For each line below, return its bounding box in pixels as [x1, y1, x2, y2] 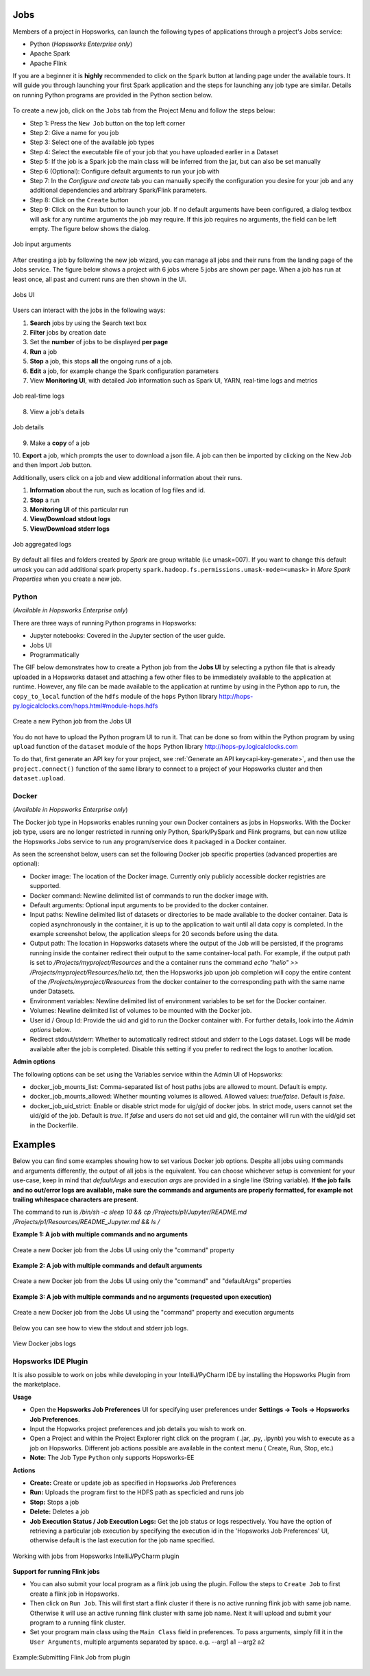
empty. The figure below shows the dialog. [29, 224, 151, 232]
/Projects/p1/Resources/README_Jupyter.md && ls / [12, 1217, 160, 1225]
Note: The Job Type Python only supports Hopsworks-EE [29, 1454, 195, 1462]
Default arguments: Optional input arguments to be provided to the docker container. [29, 900, 269, 909]
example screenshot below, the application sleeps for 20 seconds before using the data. [29, 930, 279, 938]
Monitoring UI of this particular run [29, 505, 129, 514]
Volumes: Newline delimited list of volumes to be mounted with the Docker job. [29, 1007, 252, 1015]
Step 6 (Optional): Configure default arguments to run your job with [29, 167, 219, 175]
